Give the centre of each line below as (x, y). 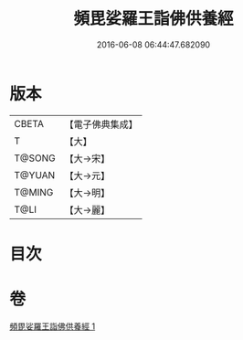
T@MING (34, 192)
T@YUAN (35, 175)
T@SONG (35, 158)
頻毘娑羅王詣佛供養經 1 (53, 326)
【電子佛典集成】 (101, 124)
